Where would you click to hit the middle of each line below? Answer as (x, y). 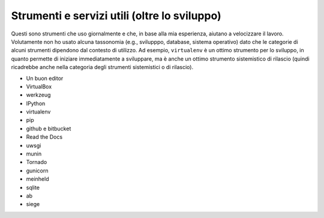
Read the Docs (44, 137)
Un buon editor (45, 78)
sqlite (33, 187)
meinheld (37, 179)
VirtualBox (39, 86)
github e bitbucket (49, 129)
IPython (36, 103)
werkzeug (38, 95)
